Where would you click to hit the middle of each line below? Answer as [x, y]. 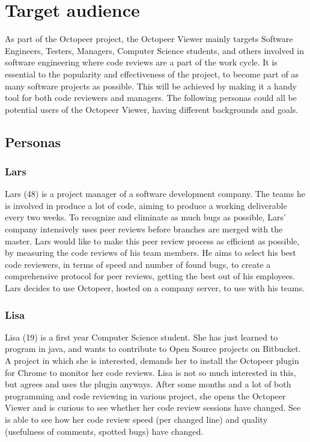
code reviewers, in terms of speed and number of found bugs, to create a [138, 264]
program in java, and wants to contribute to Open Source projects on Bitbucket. [153, 349]
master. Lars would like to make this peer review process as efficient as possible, [152, 241]
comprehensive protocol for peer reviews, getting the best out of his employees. [150, 276]
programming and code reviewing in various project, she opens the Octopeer [145, 395]
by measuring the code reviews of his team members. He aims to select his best [150, 253]
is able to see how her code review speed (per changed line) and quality [136, 419]
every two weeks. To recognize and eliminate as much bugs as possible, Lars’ [145, 217]
